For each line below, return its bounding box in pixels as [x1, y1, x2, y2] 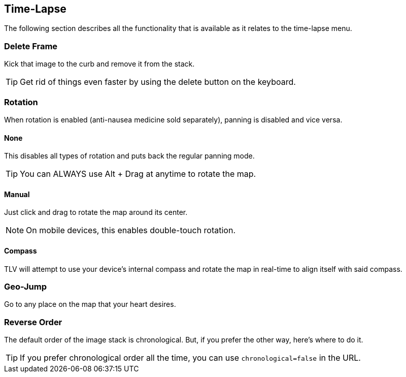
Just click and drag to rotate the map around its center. [4, 208, 188, 217]
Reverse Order [4, 317, 62, 327]
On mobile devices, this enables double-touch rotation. [26, 225, 236, 236]
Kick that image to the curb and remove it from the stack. [4, 59, 195, 69]
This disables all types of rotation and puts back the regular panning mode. [4, 151, 255, 161]
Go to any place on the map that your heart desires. [4, 300, 176, 309]
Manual [4, 190, 30, 199]
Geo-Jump [4, 281, 47, 292]
